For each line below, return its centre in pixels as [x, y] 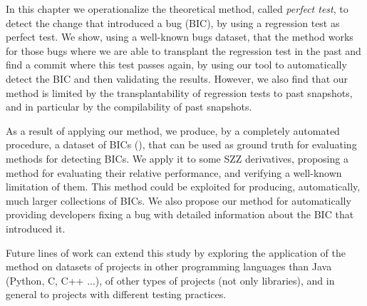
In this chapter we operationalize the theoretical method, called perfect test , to [177, 9]
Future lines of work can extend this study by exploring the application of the [176, 252]
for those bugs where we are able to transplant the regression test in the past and [183, 50]
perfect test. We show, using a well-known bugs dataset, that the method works [180, 37]
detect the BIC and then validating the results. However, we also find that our [177, 78]
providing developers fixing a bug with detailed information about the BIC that [180, 214]
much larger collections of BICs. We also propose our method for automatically [179, 200]
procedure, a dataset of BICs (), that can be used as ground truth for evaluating [181, 144]
